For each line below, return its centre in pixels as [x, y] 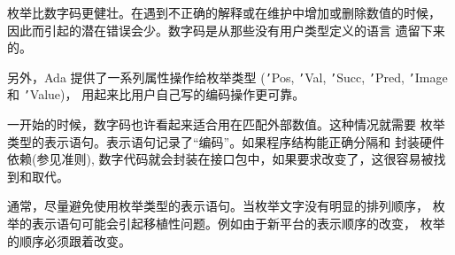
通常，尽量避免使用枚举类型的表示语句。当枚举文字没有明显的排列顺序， [218, 206]
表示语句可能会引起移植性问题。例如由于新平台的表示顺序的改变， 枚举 [238, 224]
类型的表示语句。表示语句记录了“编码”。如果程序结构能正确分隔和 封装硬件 [226, 141]
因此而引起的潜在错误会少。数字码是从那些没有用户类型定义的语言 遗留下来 [226, 30]
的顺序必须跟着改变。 [69, 240]
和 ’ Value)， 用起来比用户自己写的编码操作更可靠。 [156, 94]
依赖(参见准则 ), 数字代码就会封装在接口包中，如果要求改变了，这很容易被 [220, 159]
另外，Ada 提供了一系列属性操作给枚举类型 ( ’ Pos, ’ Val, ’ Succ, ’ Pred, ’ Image [227, 77]
